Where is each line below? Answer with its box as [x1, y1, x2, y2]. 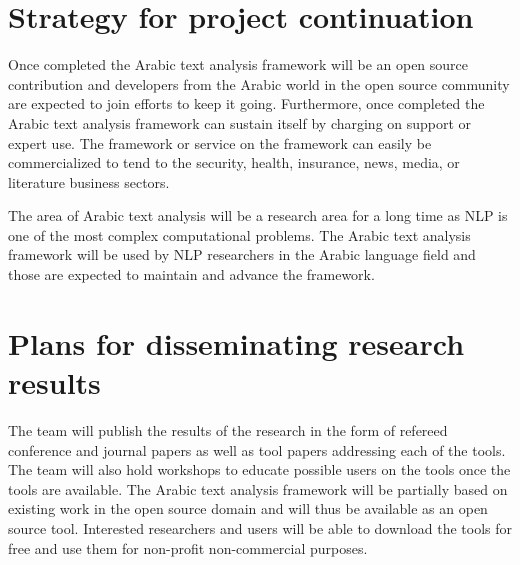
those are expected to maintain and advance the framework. [8, 264, 375, 285]
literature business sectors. [8, 171, 170, 192]
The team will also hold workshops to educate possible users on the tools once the [8, 459, 511, 480]
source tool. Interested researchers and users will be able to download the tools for [8, 517, 512, 538]
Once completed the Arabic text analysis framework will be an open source [8, 54, 469, 75]
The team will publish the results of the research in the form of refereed [8, 419, 448, 440]
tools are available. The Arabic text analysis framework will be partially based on [8, 478, 508, 499]
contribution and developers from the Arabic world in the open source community [8, 73, 510, 94]
